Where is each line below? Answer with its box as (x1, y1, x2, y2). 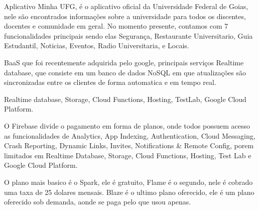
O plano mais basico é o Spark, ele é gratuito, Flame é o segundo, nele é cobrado (4, 176, 253, 187)
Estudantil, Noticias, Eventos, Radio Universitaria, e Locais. (4, 40, 189, 51)
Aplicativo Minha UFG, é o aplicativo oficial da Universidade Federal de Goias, (4, 1, 248, 11)
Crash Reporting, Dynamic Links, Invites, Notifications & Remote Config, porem (4, 140, 254, 151)
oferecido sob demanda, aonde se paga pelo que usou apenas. (4, 196, 191, 207)
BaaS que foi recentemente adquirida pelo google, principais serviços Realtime (4, 57, 244, 67)
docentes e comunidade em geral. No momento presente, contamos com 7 (4, 21, 228, 31)
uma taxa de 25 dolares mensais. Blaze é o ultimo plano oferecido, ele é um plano (4, 186, 254, 197)
